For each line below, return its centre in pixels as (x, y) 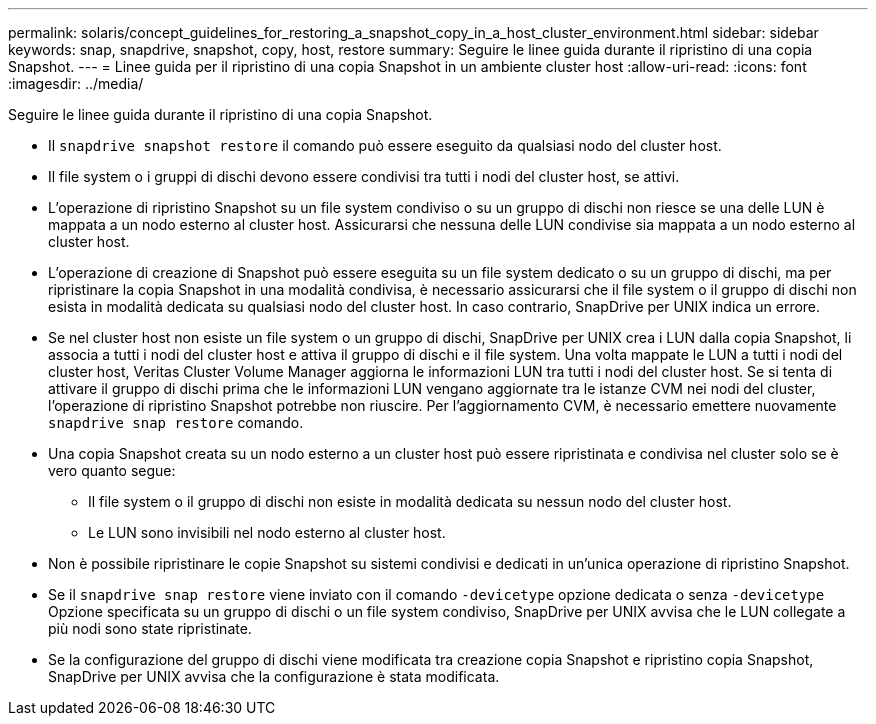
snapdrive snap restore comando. (176, 422)
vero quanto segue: (112, 470)
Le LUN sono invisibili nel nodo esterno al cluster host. (267, 532)
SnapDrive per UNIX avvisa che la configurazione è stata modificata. (274, 676)
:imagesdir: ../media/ (76, 83)
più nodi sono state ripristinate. (150, 628)
